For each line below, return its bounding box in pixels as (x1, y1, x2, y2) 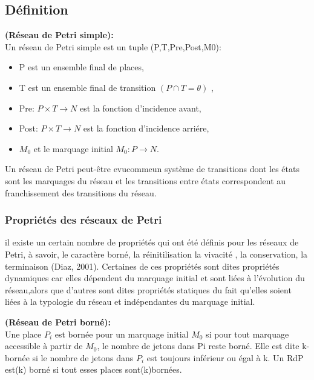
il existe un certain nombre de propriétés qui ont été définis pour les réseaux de (5, 236, 299, 248)
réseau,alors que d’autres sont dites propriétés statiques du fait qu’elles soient (5, 283, 292, 296)
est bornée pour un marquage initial (54, 327, 189, 340)
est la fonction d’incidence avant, (79, 101, 201, 114)
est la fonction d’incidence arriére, (83, 122, 209, 135)
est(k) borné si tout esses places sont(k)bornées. (5, 363, 182, 376)
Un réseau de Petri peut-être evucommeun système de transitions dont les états (5, 162, 299, 175)
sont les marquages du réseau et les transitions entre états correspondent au (5, 174, 286, 187)
